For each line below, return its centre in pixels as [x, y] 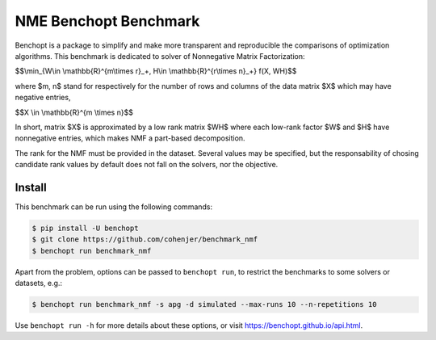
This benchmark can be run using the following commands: [114, 207]
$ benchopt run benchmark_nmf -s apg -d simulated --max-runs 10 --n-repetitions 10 [204, 304]
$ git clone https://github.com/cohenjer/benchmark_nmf [145, 239]
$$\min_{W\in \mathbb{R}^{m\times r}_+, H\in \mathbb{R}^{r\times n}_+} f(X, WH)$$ [156, 71]
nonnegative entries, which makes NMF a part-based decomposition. [130, 138]
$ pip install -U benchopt [85, 228]
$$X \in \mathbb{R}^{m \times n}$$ [74, 112]
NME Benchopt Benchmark [107, 21]
